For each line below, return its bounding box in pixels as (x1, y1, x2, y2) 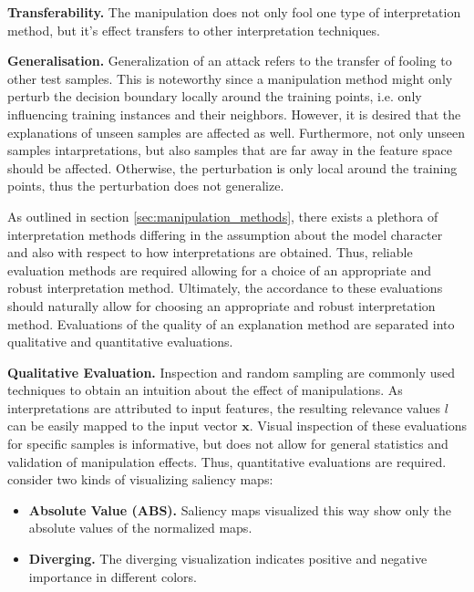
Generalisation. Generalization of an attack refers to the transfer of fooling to (7, 51, 452, 70)
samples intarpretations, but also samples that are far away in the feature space (7, 140, 452, 160)
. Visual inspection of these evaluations (249, 416, 467, 435)
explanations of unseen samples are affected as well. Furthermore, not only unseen (7, 122, 466, 141)
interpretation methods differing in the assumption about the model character (7, 224, 443, 244)
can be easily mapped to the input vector (7, 416, 238, 435)
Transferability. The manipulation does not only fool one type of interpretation (7, 3, 461, 21)
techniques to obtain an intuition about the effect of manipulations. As (7, 380, 403, 400)
